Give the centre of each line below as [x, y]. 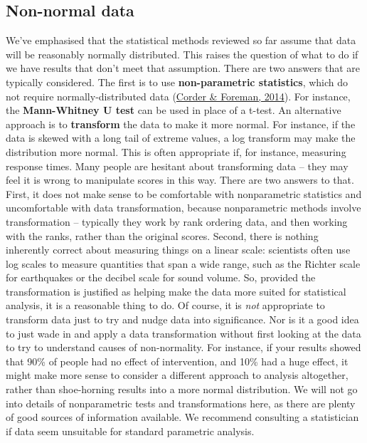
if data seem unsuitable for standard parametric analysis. [130, 431]
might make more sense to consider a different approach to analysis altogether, [177, 375]
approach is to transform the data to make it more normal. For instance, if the [181, 124]
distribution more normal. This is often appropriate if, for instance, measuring [176, 151]
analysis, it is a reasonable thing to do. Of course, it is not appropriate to [165, 305]
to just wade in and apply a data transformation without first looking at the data [183, 333]
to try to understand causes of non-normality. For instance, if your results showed [183, 347]
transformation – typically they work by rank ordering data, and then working [177, 221]
